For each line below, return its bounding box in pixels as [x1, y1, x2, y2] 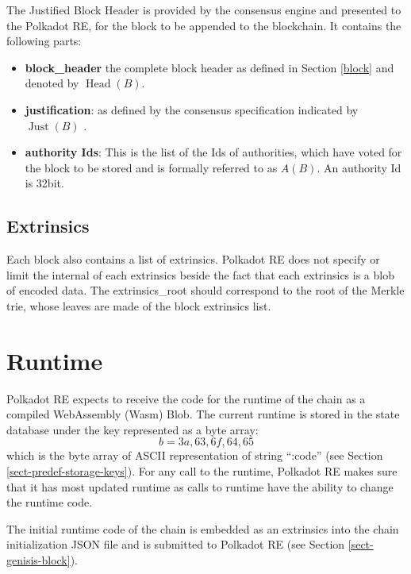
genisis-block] [6, 551, 71, 568]
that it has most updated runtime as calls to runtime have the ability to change [6, 478, 394, 495]
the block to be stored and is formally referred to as [25, 159, 278, 175]
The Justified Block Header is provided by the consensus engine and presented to [6, 2, 401, 17]
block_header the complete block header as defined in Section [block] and [25, 59, 394, 75]
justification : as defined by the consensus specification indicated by [25, 101, 359, 117]
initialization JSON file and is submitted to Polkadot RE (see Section [6, 536, 345, 553]
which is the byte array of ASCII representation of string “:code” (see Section [6, 447, 383, 464]
